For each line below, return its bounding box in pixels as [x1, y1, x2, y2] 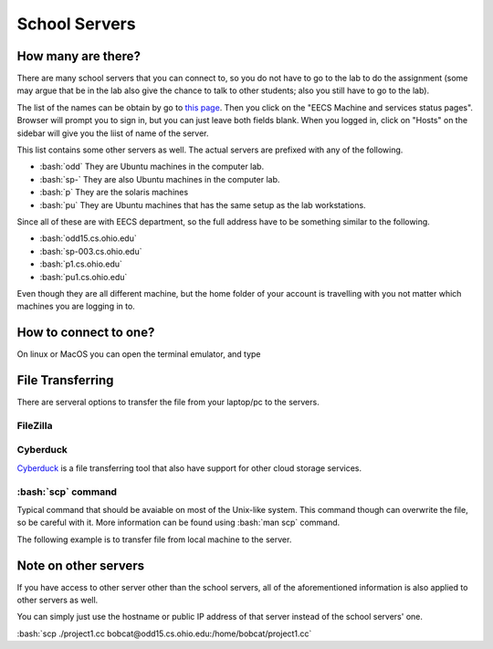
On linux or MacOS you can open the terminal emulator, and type [16, 349, 261, 360]
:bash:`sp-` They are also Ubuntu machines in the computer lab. [39, 173, 280, 184]
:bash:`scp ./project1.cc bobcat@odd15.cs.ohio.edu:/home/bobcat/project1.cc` [16, 628, 312, 639]
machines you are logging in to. [16, 301, 136, 312]
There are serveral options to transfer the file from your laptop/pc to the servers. [16, 397, 320, 408]
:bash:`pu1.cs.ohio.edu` [39, 271, 128, 282]
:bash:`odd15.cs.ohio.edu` [39, 233, 137, 244]
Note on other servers [16, 558, 145, 573]
